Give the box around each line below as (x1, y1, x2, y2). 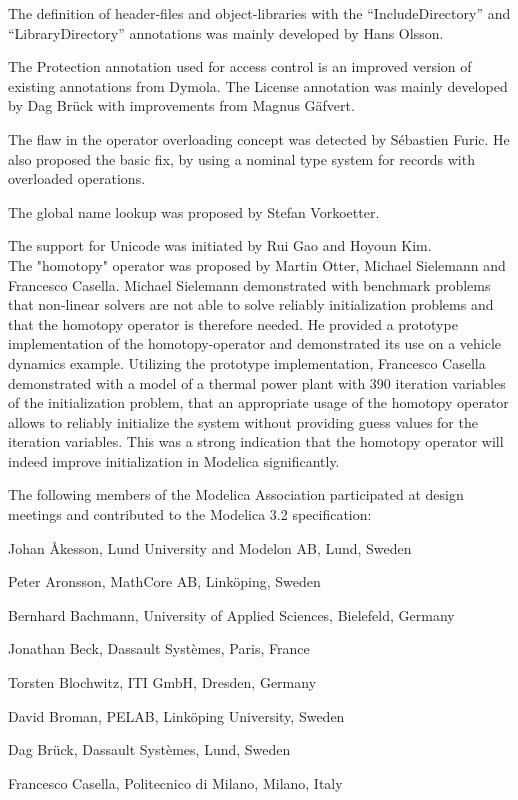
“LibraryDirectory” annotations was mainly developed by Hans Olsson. (8, 22, 444, 43)
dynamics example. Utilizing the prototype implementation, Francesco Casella (8, 352, 486, 373)
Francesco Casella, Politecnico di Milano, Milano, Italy (8, 772, 343, 793)
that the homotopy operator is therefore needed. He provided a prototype (8, 313, 458, 334)
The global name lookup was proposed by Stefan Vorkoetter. (8, 201, 380, 222)
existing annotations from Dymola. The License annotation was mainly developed (8, 75, 508, 96)
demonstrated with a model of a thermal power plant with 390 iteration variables (8, 372, 506, 393)
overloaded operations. (8, 168, 146, 189)
